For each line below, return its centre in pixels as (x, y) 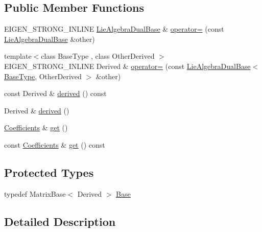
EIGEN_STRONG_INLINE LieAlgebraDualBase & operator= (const (114, 29)
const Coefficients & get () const (55, 144)
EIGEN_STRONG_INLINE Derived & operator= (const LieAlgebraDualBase (127, 66)
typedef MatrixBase (35, 193)
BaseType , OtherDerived (43, 76)
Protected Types (49, 172)
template (18, 56)
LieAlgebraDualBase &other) (50, 39)
